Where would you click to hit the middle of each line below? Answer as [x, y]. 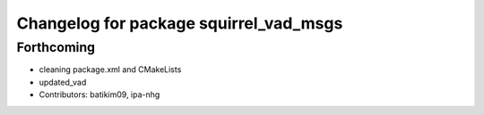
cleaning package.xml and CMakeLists [110, 70]
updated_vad [63, 82]
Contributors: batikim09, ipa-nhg [99, 94]
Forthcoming [56, 47]
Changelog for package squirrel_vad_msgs [180, 23]
